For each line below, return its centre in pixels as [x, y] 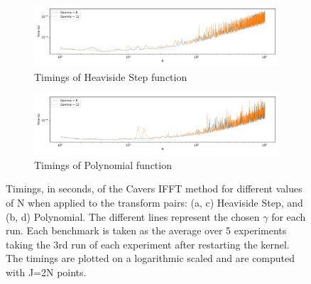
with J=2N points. [46, 272]
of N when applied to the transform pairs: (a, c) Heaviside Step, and [154, 202]
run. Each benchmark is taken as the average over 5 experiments [146, 230]
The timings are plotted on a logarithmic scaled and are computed [151, 258]
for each [289, 216]
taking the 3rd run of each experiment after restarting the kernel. [148, 244]
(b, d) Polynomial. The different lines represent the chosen [133, 216]
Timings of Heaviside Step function [111, 76]
